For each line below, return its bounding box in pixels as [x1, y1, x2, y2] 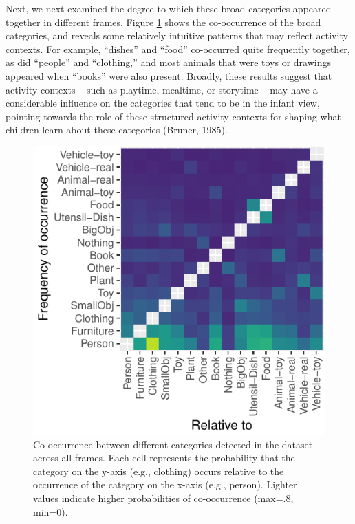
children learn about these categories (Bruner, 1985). [6, 122, 228, 137]
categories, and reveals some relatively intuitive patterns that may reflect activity [6, 28, 348, 43]
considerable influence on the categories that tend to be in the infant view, [6, 96, 320, 110]
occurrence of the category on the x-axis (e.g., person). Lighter [33, 477, 297, 492]
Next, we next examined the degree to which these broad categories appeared [6, 1, 332, 15]
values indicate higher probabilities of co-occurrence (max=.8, [33, 490, 294, 505]
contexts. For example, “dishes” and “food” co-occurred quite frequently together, [6, 41, 350, 56]
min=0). [33, 504, 68, 518]
